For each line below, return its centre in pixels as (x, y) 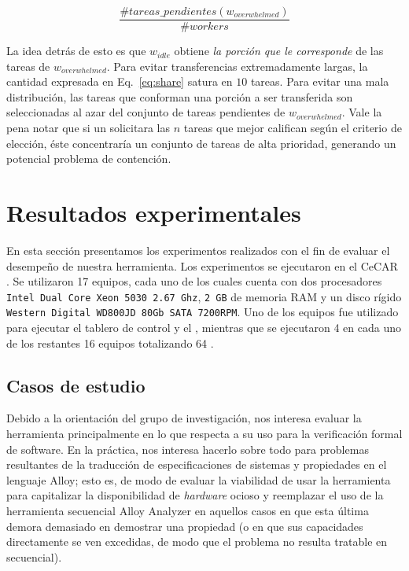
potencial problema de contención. (89, 158)
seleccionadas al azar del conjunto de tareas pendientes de (146, 112)
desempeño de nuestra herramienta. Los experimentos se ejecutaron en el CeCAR (202, 265)
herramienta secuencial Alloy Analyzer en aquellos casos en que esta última (188, 510)
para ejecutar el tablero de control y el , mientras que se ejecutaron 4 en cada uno (204, 328)
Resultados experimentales (154, 212)
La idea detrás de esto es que (76, 51)
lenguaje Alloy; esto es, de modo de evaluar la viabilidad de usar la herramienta (199, 479)
